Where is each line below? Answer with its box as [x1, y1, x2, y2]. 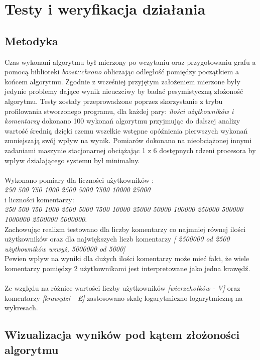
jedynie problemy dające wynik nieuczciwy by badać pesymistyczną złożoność [5, 86, 243, 96]
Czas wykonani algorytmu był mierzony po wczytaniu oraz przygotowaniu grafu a [5, 56, 256, 67]
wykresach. [5, 302, 38, 313]
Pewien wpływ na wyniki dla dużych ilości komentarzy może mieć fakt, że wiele [5, 253, 249, 264]
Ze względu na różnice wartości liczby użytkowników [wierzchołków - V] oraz [5, 283, 240, 293]
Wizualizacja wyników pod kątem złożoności [5, 327, 240, 342]
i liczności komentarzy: [5, 194, 74, 204]
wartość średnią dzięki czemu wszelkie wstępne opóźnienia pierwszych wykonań [5, 125, 248, 136]
